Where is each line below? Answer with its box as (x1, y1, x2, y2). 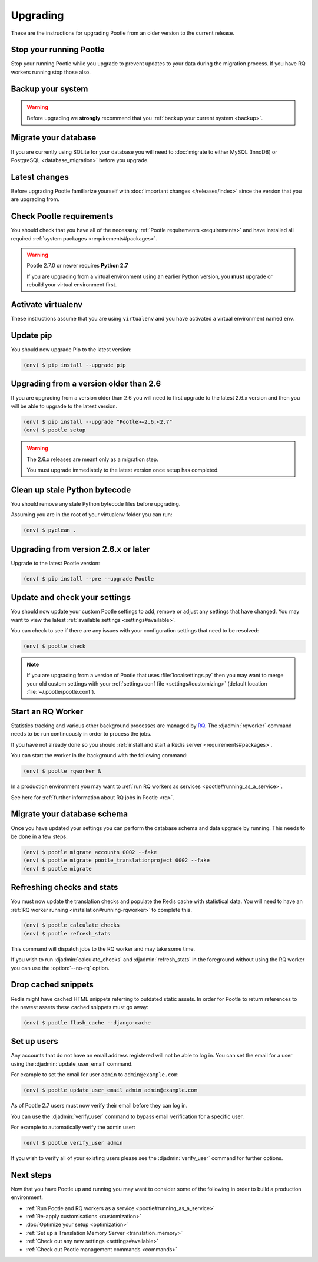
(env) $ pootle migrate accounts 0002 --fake (23, 849, 157, 855)
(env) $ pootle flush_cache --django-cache (23, 1019, 151, 1026)
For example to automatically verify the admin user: (11, 1123, 135, 1131)
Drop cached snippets (11, 980, 94, 990)
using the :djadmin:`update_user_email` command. (11, 1060, 133, 1067)
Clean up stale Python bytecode (11, 485, 131, 495)
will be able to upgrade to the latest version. (11, 403, 118, 410)
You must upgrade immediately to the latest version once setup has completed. (26, 466, 219, 473)
